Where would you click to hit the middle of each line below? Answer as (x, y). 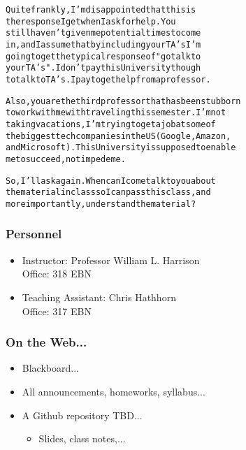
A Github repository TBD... (82, 415)
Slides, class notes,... (82, 438)
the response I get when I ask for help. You (91, 21)
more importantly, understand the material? (101, 204)
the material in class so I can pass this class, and (108, 193)
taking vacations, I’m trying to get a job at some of (111, 124)
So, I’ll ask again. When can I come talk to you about (111, 181)
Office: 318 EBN (57, 274)
